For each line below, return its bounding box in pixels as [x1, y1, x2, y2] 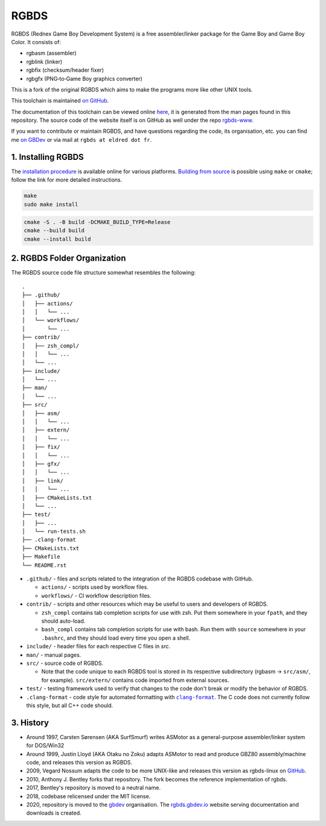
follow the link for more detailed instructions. [11, 176, 123, 183]
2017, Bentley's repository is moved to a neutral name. [26, 784, 161, 792]
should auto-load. [41, 617, 86, 624]
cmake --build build [24, 227, 85, 234]
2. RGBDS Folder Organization [11, 253, 126, 264]
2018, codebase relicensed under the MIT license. [26, 792, 151, 799]
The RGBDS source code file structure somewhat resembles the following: [11, 269, 196, 276]
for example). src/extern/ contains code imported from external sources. [41, 676, 229, 684]
